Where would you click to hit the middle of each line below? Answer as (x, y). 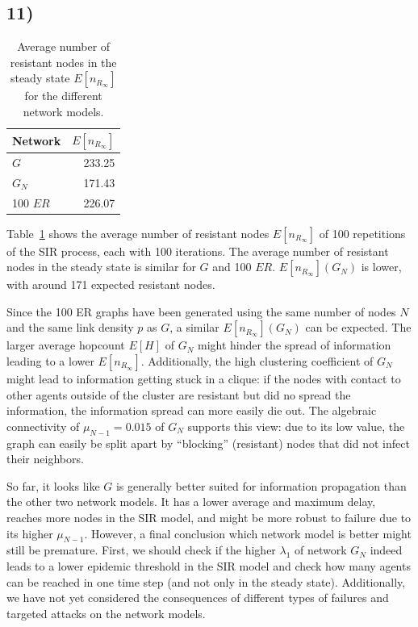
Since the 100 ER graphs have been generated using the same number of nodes (201, 311)
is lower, (381, 267)
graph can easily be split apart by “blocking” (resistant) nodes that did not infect (208, 443)
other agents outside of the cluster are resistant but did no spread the (179, 394)
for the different (63, 96)
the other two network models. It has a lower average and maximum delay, (191, 502)
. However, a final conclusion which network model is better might (248, 533)
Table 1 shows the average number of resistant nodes (138, 233)
